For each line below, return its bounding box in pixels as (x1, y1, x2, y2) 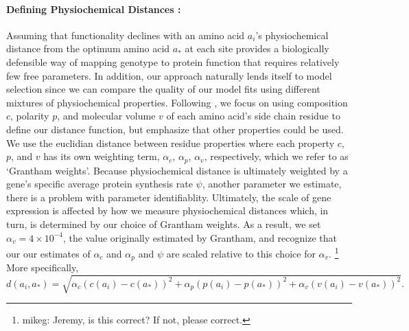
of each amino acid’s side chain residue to (166, 109, 340, 123)
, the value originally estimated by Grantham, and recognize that (63, 230, 337, 244)
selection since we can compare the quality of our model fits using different (6, 82, 320, 96)
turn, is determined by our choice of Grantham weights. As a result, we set (6, 216, 321, 231)
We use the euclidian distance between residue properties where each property (6, 135, 335, 150)
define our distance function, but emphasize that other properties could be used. (6, 122, 344, 136)
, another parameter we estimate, (202, 176, 342, 191)
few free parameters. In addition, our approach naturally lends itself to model (6, 68, 332, 82)
